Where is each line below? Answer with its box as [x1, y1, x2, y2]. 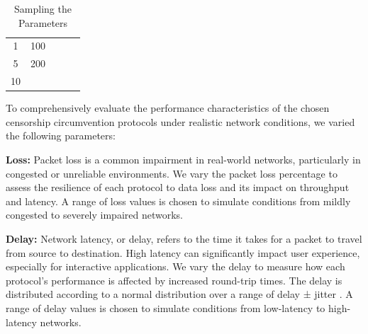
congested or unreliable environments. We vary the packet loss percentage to [6, 166, 338, 180]
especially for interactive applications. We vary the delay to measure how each [6, 259, 345, 274]
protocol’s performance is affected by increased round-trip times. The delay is [6, 272, 342, 287]
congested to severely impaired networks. [6, 207, 183, 222]
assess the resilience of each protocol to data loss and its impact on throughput [6, 180, 350, 195]
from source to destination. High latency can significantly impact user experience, [6, 245, 360, 260]
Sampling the [14, 1, 72, 16]
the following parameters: [6, 128, 116, 143]
